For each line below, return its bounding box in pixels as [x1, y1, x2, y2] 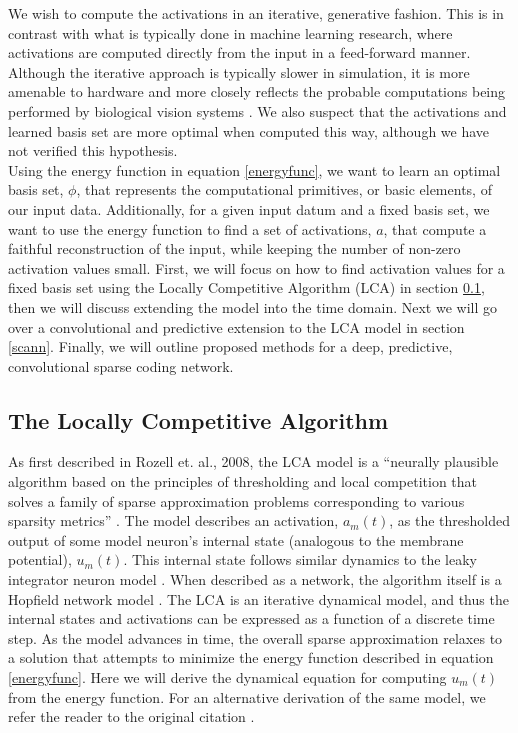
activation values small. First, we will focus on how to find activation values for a [8, 257, 505, 278]
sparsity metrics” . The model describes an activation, [8, 510, 339, 531]
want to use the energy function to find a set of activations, [8, 218, 372, 239]
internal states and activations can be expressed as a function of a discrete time [8, 608, 495, 629]
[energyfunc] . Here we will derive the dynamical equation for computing [8, 667, 447, 688]
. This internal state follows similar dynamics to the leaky [123, 549, 477, 570]
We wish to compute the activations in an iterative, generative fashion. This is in [8, 3, 504, 23]
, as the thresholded [389, 510, 510, 531]
